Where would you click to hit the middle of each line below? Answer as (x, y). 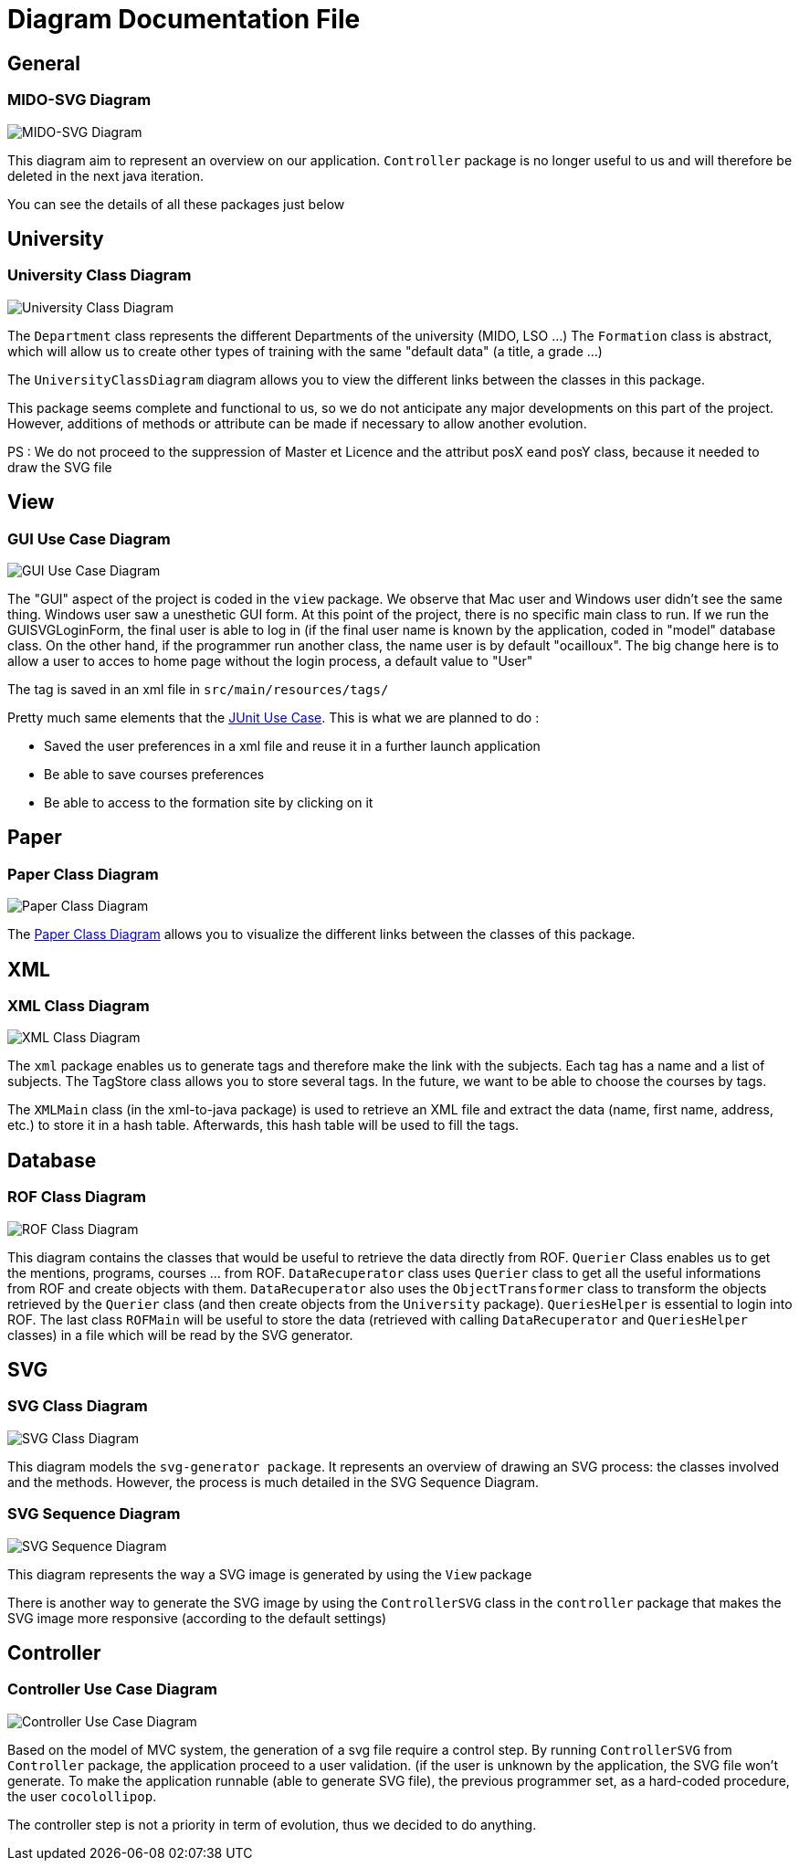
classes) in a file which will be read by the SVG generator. (180, 1335)
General (44, 63)
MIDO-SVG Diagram (79, 100)
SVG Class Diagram (78, 1406)
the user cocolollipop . (82, 1796)
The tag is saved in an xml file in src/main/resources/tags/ (198, 689)
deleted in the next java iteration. (105, 175)
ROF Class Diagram (77, 1197)
